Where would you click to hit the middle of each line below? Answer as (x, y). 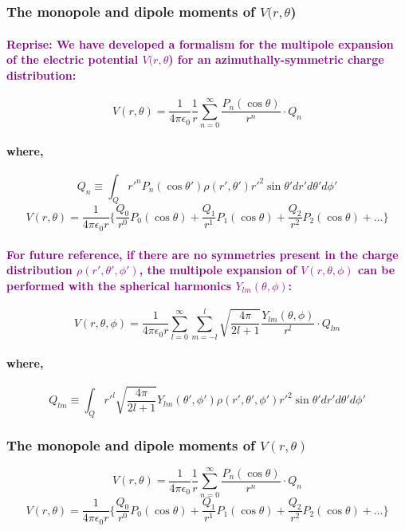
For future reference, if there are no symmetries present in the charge (202, 254)
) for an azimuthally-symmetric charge (276, 59)
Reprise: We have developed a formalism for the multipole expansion (200, 43)
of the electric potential (73, 59)
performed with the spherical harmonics (119, 285)
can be (377, 270)
